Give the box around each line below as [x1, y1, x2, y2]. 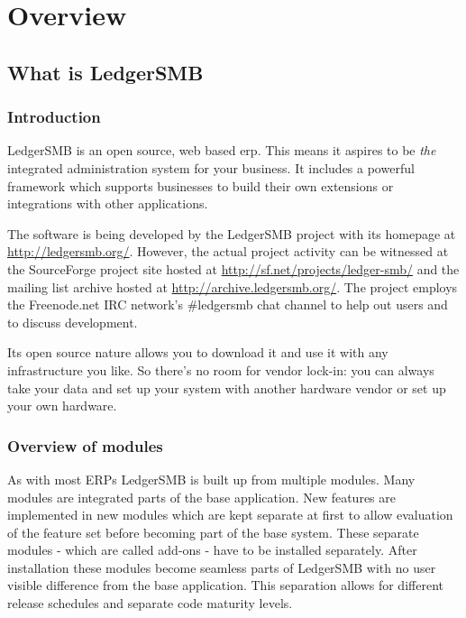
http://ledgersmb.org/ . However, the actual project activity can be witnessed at [7, 242, 449, 261]
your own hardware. [7, 396, 117, 415]
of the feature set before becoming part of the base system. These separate [7, 522, 419, 541]
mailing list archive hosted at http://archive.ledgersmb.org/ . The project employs [7, 277, 458, 296]
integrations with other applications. [7, 194, 208, 213]
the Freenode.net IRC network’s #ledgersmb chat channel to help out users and [7, 295, 448, 314]
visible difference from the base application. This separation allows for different [7, 576, 443, 595]
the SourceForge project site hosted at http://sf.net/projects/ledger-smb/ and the [7, 259, 460, 278]
